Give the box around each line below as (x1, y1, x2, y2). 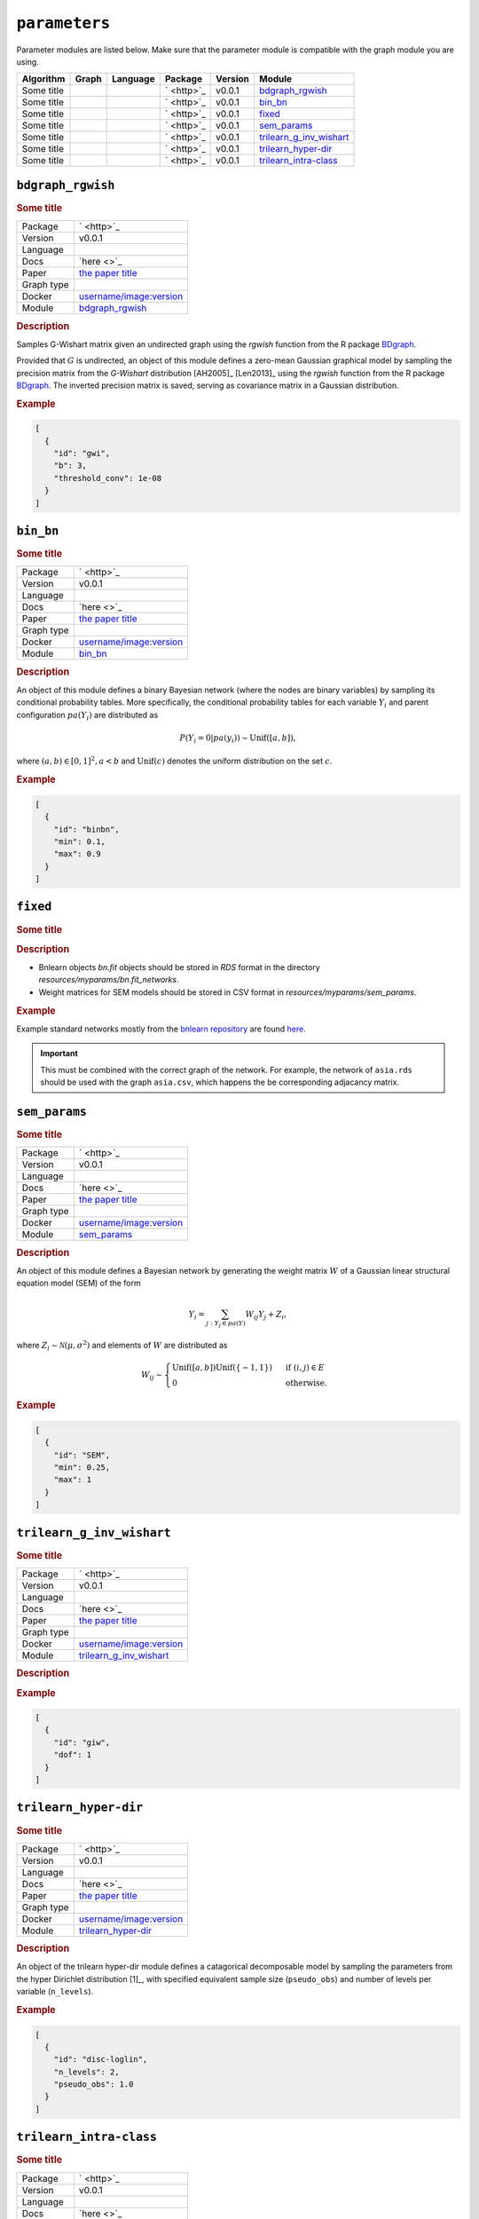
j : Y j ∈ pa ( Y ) (205, 1319, 246, 1329)
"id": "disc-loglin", (53, 2055, 148, 2065)
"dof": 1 (53, 1749, 92, 1760)
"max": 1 (53, 1474, 92, 1485)
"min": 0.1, (53, 836, 106, 847)
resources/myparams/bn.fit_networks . (38, 975, 179, 985)
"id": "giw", (53, 1737, 111, 1748)
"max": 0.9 (53, 849, 101, 859)
